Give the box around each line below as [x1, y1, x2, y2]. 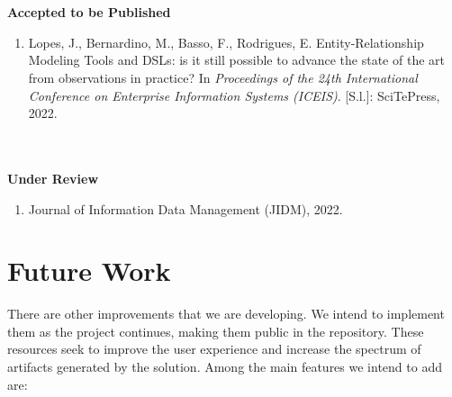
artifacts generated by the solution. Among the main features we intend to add [7, 357, 442, 376]
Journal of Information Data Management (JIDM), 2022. [28, 199, 343, 218]
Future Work [7, 252, 171, 289]
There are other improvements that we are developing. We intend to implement [7, 304, 445, 323]
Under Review [7, 168, 99, 187]
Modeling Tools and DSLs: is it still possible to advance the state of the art [28, 50, 445, 69]
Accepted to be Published [7, 3, 171, 22]
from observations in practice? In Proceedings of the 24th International [28, 68, 418, 86]
